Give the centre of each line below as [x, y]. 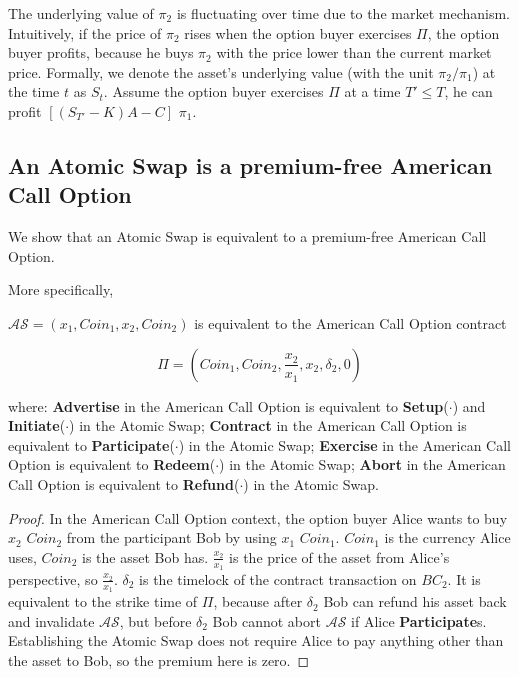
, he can [468, 91]
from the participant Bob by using [171, 537]
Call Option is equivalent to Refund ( [124, 483]
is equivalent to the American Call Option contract [350, 322]
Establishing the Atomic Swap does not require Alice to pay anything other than [256, 640]
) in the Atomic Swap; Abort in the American [362, 464]
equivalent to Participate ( [91, 444]
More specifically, [61, 289]
